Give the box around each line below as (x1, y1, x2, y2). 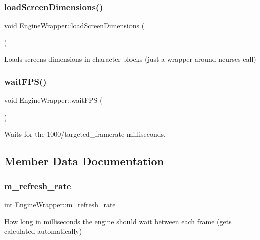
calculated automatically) (4, 226, 82, 236)
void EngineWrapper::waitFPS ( (4, 95, 103, 105)
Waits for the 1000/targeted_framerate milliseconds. (4, 129, 166, 139)
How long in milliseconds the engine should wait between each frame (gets (4, 216, 232, 226)
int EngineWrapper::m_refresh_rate (4, 199, 116, 209)
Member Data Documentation (4, 153, 164, 169)
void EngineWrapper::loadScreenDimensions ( (4, 20, 145, 31)
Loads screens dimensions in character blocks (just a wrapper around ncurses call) (4, 54, 256, 64)
